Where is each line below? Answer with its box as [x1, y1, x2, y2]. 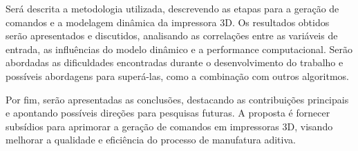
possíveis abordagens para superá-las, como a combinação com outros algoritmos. [6, 68, 349, 83]
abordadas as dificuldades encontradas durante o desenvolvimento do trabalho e [6, 55, 343, 70]
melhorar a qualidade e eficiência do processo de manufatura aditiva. [6, 132, 296, 147]
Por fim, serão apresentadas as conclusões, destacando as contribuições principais [6, 92, 349, 106]
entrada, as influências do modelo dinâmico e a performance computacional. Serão [6, 41, 352, 56]
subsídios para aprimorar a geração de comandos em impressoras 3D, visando [6, 119, 333, 133]
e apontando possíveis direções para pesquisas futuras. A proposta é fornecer [6, 105, 330, 120]
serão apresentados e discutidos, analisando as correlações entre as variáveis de [6, 28, 338, 43]
